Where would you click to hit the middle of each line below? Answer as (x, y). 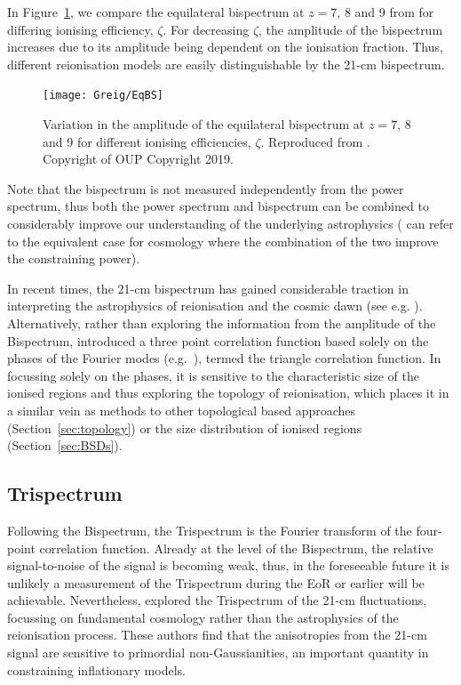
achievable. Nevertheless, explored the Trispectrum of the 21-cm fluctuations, (217, 600)
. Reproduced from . (315, 141)
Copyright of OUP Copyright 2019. (138, 159)
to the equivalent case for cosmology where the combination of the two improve (223, 241)
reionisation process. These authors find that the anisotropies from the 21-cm (217, 635)
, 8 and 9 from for (385, 12)
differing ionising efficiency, (80, 29)
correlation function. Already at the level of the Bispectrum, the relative (236, 548)
